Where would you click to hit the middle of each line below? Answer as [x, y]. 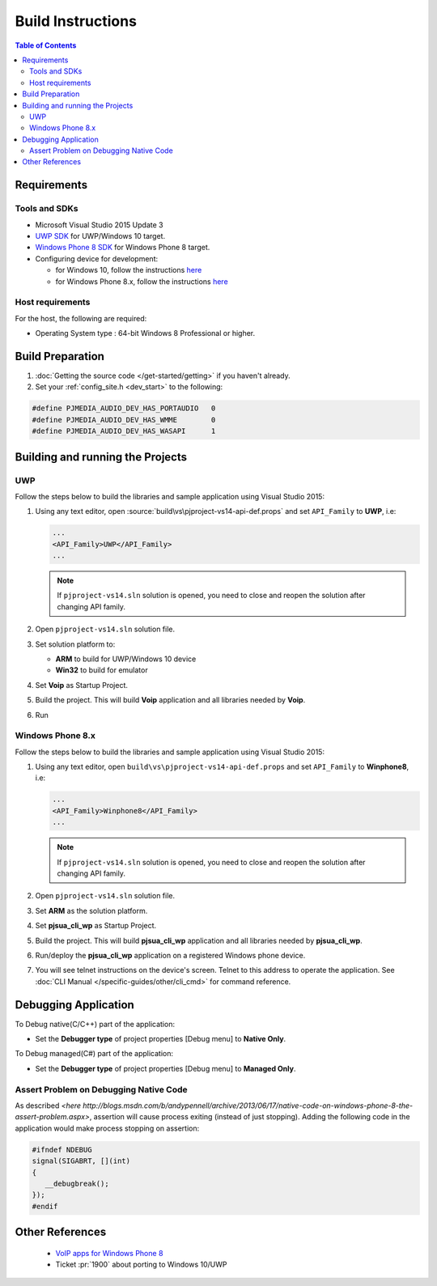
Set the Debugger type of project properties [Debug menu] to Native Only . [161, 1039]
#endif [45, 1206]
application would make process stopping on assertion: [107, 1128]
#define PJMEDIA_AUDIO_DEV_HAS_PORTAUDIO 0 [124, 408]
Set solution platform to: [75, 644]
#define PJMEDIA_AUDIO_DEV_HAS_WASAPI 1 [124, 431]
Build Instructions [76, 21]
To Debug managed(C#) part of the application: [94, 1054]
